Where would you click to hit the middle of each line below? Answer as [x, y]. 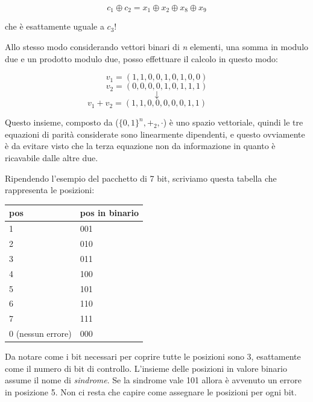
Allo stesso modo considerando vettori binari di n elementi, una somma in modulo [157, 47]
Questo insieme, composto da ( [62, 122]
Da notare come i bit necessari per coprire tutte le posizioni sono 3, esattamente [153, 356]
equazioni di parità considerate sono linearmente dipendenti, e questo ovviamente [155, 134]
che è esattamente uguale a [55, 26]
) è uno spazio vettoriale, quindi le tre [233, 122]
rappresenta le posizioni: [50, 190]
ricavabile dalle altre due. [52, 158]
